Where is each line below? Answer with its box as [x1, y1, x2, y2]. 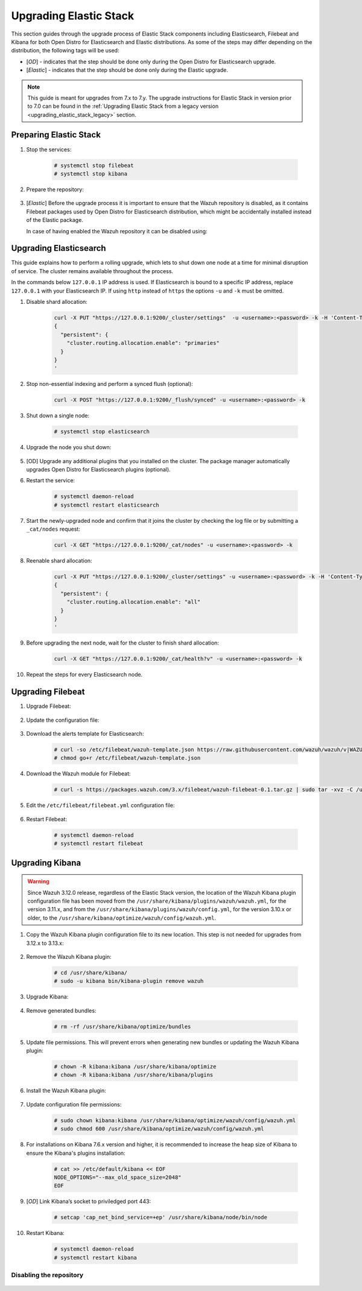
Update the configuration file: [26, 716, 100, 724]
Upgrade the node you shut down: [26, 444, 112, 451]
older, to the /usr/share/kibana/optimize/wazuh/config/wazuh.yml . [27, 914, 217, 921]
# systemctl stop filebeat [54, 162, 134, 169]
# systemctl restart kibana [54, 1254, 137, 1261]
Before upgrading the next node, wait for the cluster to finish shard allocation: [26, 639, 220, 646]
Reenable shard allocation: [26, 557, 93, 564]
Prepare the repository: [26, 186, 84, 193]
